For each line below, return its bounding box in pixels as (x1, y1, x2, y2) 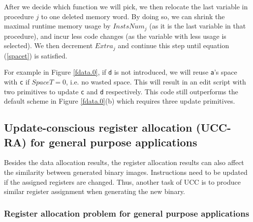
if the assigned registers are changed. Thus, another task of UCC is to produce (4, 176, 241, 187)
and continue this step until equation (118, 40, 229, 51)
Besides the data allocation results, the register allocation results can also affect (4, 157, 244, 167)
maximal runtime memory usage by (4, 21, 111, 31)
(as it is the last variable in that (149, 21, 246, 31)
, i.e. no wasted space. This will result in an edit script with (66, 76, 246, 86)
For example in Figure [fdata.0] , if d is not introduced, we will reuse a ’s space (4, 67, 237, 77)
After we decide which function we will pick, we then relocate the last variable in (4, 1, 248, 11)
